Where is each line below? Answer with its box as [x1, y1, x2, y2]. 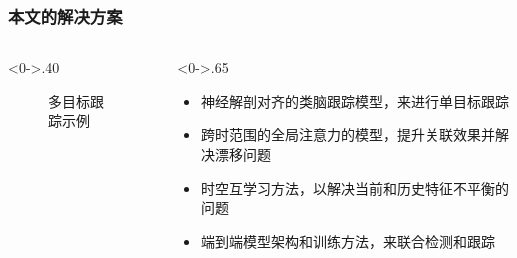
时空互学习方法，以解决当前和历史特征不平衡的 [201, 177, 510, 198]
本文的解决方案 [8, 3, 123, 28]
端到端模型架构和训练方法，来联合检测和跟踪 [201, 230, 496, 251]
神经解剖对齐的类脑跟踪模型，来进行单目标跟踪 [201, 90, 510, 111]
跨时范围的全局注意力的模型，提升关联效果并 [201, 124, 496, 145]
